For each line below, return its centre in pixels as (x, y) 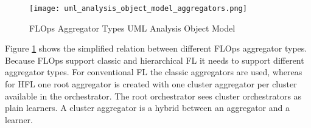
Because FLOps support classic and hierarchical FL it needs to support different (155, 60)
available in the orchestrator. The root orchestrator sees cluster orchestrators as (153, 96)
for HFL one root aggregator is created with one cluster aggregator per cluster (151, 84)
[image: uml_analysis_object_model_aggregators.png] (138, 8)
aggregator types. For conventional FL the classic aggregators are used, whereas (154, 72)
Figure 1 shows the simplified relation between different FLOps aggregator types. (156, 48)
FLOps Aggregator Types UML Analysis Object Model (132, 28)
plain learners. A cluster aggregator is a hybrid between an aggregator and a (147, 108)
